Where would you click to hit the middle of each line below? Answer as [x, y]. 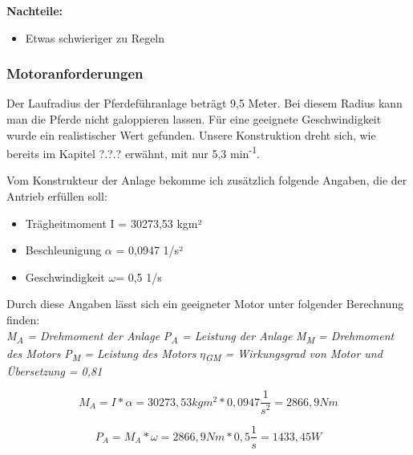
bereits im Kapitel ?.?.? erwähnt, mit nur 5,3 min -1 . [133, 152]
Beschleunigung [63, 250]
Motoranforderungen [75, 73]
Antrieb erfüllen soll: [57, 196]
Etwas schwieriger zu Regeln [95, 37]
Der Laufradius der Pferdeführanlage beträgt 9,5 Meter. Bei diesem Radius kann [204, 103]
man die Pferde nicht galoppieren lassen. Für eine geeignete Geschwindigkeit [194, 119]
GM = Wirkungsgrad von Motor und [294, 354]
